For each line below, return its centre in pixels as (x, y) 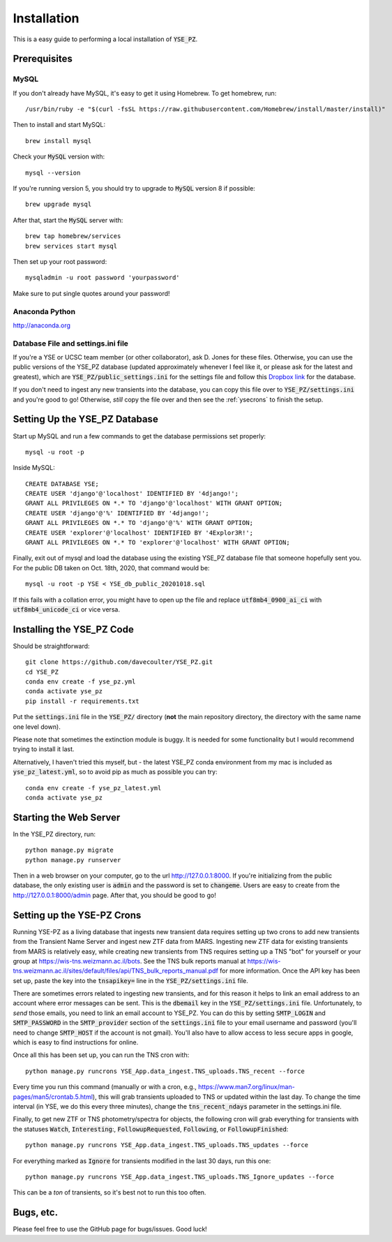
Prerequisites (43, 59)
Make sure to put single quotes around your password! (91, 293)
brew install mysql (59, 141)
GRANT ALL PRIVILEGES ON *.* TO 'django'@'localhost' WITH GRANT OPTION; (154, 503)
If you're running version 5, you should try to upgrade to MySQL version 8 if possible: (134, 188)
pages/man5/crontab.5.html (53, 1097)
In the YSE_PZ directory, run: (54, 834)
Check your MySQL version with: (59, 156)
